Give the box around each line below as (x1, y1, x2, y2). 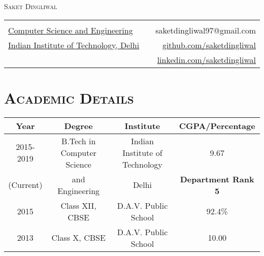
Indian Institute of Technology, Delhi (8, 39, 140, 51)
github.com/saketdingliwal (162, 39, 256, 51)
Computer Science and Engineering (8, 24, 133, 36)
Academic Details (4, 87, 134, 108)
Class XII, (60, 199, 96, 211)
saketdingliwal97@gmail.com (155, 24, 256, 36)
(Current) (8, 179, 43, 191)
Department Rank (180, 173, 254, 185)
